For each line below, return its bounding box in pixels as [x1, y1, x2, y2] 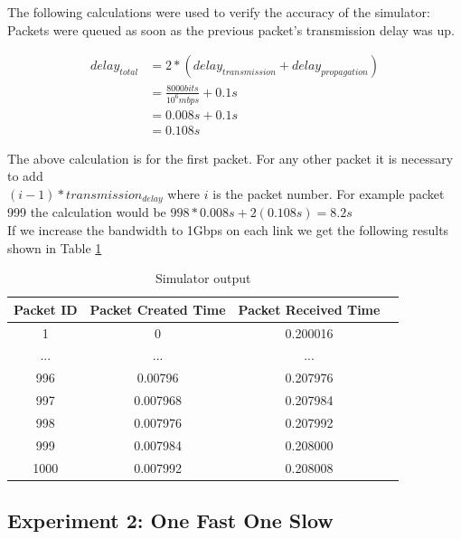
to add [7, 166, 43, 185]
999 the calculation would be [7, 203, 166, 222]
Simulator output [155, 269, 251, 288]
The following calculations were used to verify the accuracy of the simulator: [7, 3, 430, 21]
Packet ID [14, 299, 78, 318]
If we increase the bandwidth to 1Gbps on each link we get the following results [7, 220, 449, 239]
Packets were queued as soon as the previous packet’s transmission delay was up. [7, 20, 455, 39]
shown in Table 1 [7, 238, 102, 257]
